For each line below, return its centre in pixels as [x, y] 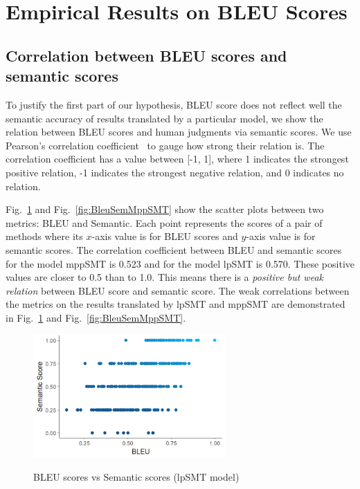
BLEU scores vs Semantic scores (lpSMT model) [136, 477]
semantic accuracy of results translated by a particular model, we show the [164, 118]
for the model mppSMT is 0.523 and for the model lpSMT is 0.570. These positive [180, 263]
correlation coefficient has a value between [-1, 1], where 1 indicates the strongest [177, 159]
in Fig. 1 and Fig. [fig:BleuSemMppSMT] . [96, 317]
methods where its [44, 236]
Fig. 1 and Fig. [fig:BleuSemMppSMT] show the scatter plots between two [165, 209]
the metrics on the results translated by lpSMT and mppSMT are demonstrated [175, 304]
